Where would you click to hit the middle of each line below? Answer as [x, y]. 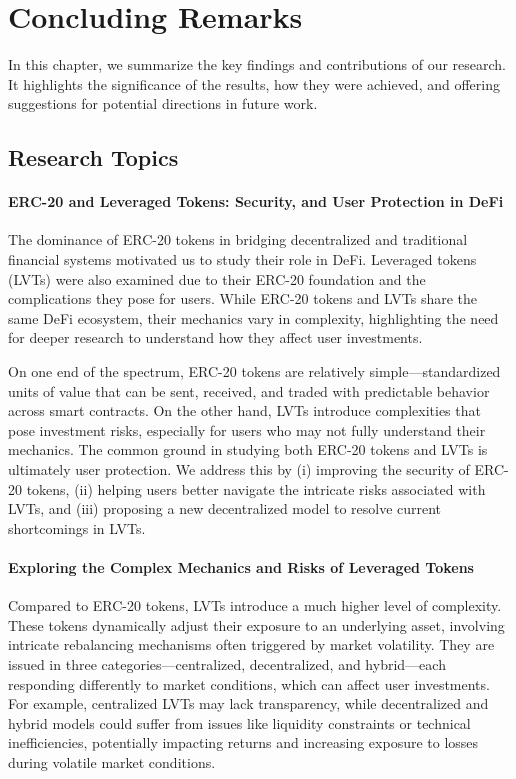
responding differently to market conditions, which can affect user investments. [249, 683]
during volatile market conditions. [112, 761]
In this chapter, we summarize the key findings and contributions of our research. [257, 64]
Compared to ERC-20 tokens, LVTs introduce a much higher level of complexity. [255, 605]
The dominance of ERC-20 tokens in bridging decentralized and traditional [238, 239]
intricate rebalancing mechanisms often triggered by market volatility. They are [251, 644]
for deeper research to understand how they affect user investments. [215, 337]
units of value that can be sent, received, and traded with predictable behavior [249, 390]
